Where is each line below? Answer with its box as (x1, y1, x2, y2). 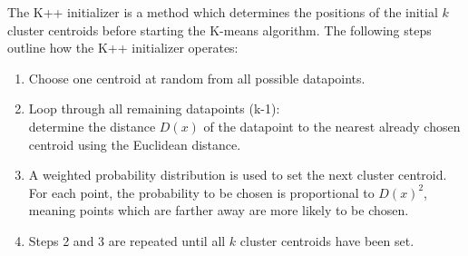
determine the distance (28, 116, 156, 135)
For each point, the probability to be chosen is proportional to (28, 182, 375, 202)
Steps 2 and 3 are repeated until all (28, 231, 226, 250)
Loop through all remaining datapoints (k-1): (28, 99, 280, 118)
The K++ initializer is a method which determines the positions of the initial (7, 3, 438, 21)
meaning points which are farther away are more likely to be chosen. (28, 201, 409, 220)
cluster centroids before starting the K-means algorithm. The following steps (7, 20, 432, 39)
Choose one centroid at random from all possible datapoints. (28, 68, 366, 87)
